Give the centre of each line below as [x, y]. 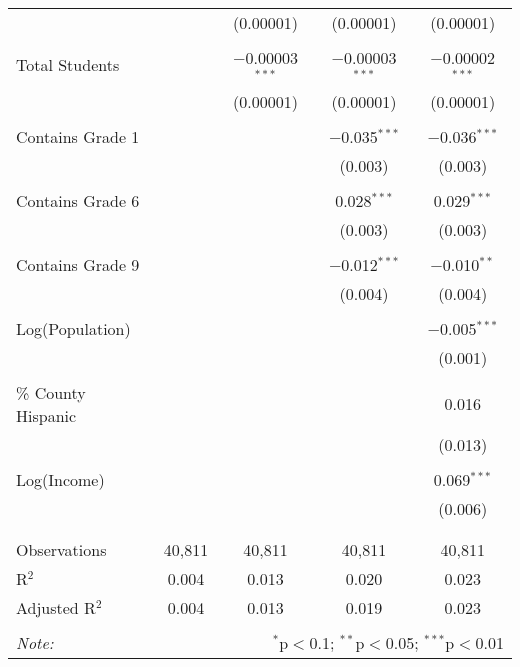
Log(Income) [60, 479]
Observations [61, 549]
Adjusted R [56, 607]
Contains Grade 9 [78, 264]
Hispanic [46, 415]
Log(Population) [73, 328]
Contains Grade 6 [78, 200]
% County [51, 392]
